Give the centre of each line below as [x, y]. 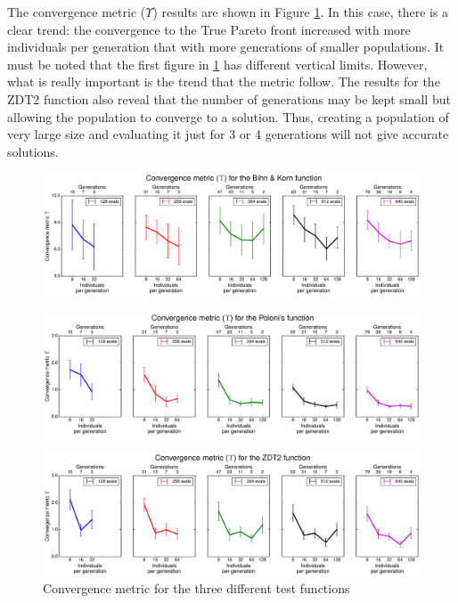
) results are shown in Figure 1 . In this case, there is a [301, 12]
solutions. [33, 151]
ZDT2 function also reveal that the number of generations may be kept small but [229, 98]
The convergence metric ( [77, 12]
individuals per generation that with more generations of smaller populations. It [226, 47]
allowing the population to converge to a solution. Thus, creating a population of [228, 116]
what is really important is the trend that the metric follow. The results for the [224, 81]
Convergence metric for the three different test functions [196, 588]
